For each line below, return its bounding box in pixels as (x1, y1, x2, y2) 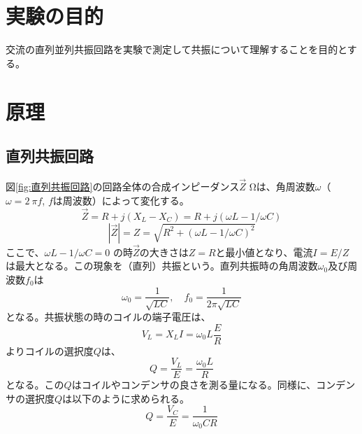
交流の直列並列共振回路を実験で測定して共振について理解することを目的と (6, 42, 347, 57)
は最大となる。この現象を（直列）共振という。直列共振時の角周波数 (6, 258, 318, 273)
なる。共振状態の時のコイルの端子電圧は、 (15, 309, 211, 323)
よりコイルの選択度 (6, 343, 94, 358)
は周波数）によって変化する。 (52, 192, 189, 207)
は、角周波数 (256, 179, 315, 194)
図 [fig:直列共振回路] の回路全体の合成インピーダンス (6, 179, 240, 194)
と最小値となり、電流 (215, 244, 313, 259)
